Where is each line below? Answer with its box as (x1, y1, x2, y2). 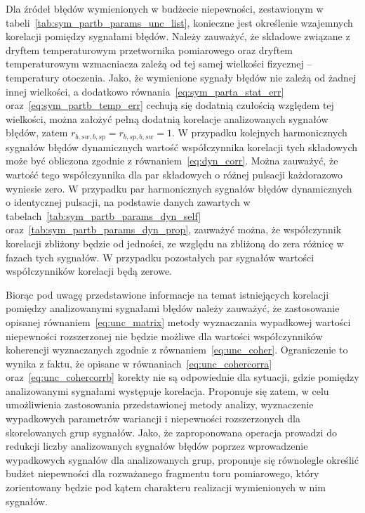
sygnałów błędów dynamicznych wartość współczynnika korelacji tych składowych (6, 139, 358, 154)
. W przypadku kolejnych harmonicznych (172, 125, 347, 140)
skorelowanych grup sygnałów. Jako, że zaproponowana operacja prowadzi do (6, 424, 337, 439)
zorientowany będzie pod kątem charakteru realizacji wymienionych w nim (6, 480, 326, 495)
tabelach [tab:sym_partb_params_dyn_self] (6, 208, 201, 223)
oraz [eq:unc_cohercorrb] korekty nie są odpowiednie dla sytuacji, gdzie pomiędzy (6, 370, 359, 384)
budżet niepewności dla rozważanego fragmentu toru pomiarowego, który (6, 466, 319, 481)
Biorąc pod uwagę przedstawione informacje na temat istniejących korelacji (6, 287, 329, 301)
